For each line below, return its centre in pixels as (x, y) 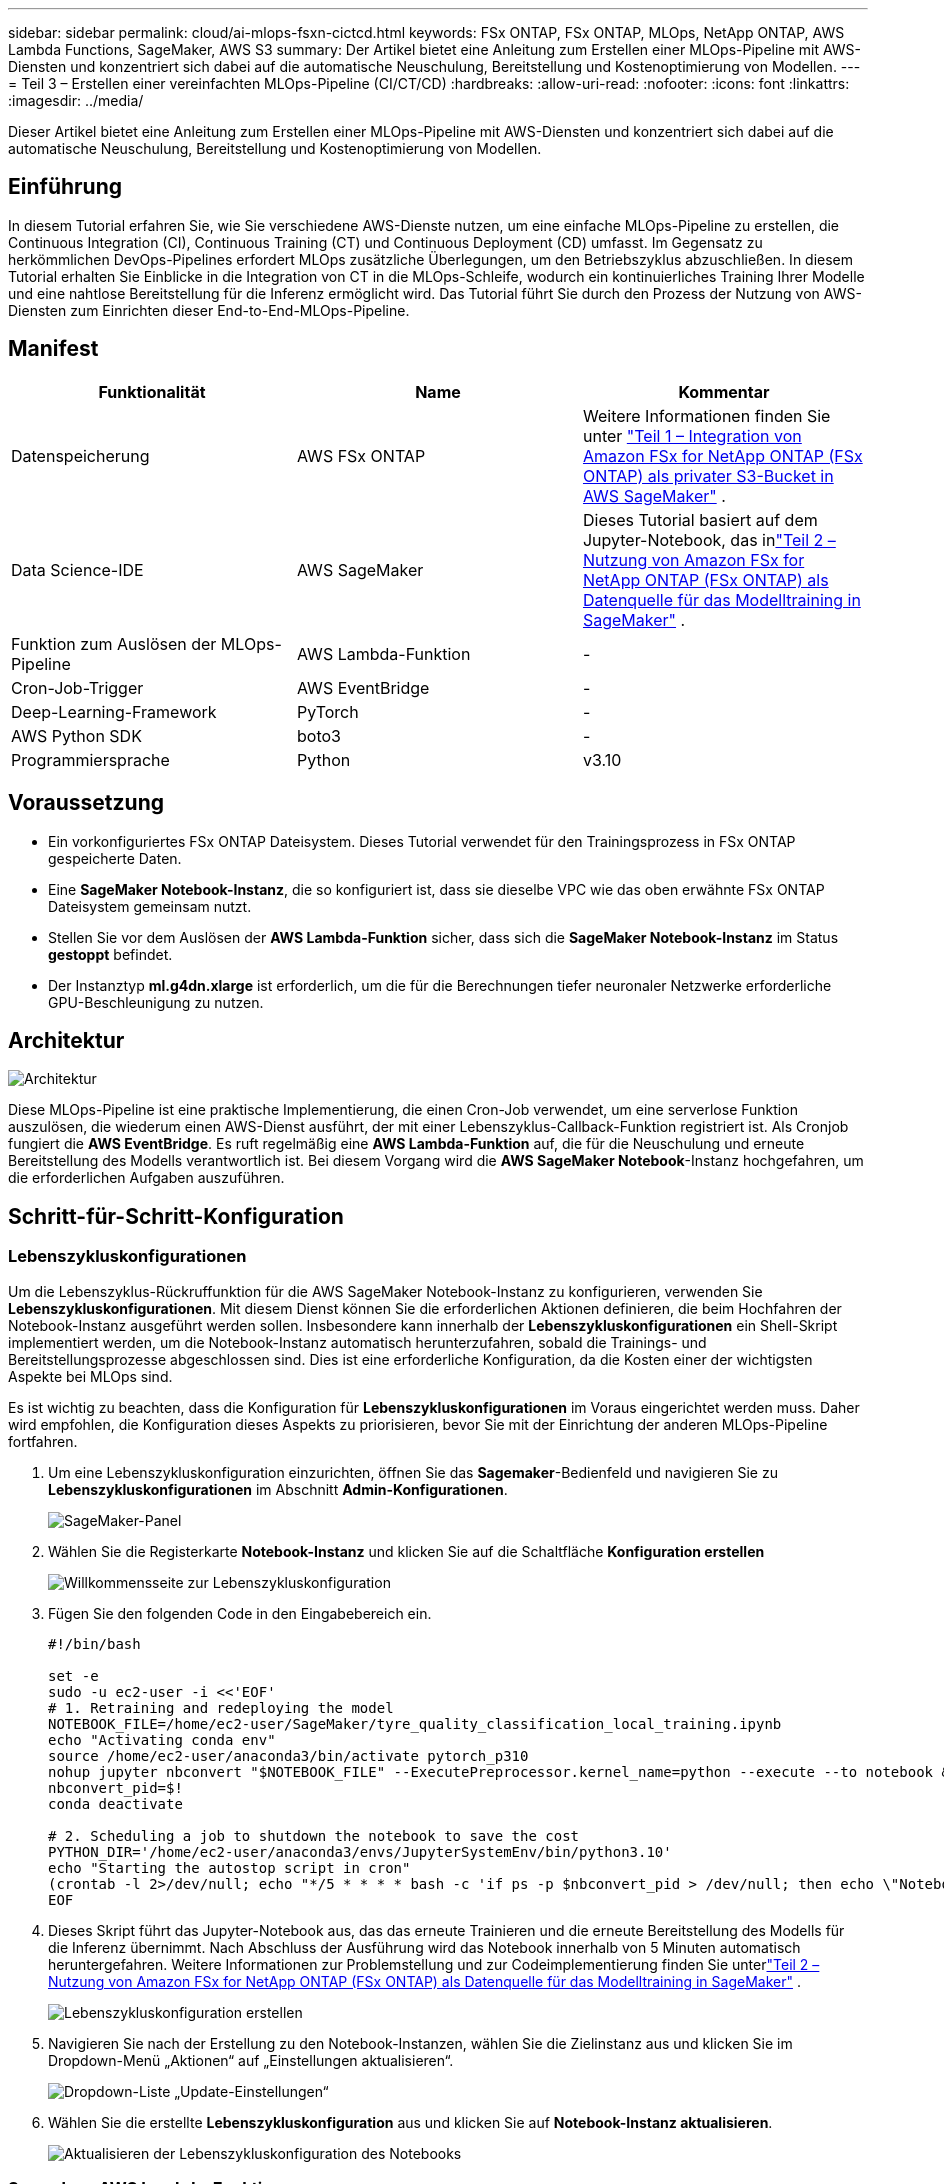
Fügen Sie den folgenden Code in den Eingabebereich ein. (240, 1613)
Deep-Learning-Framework (114, 711)
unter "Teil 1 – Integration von (692, 435)
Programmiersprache (90, 759)
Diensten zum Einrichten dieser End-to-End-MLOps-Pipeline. (209, 310)
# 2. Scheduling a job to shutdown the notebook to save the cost (314, 1835)
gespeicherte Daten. (115, 858)
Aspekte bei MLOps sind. (90, 1376)
